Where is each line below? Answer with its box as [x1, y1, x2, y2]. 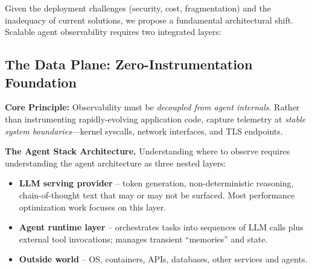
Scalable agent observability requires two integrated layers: [5, 25, 221, 38]
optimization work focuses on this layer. [19, 200, 167, 213]
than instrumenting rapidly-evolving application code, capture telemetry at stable [5, 112, 306, 125]
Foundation [5, 72, 77, 91]
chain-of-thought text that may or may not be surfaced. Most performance [19, 188, 295, 201]
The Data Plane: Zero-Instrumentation [5, 55, 253, 74]
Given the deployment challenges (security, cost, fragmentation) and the [5, 2, 272, 14]
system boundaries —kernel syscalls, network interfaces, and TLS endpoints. [5, 124, 283, 137]
